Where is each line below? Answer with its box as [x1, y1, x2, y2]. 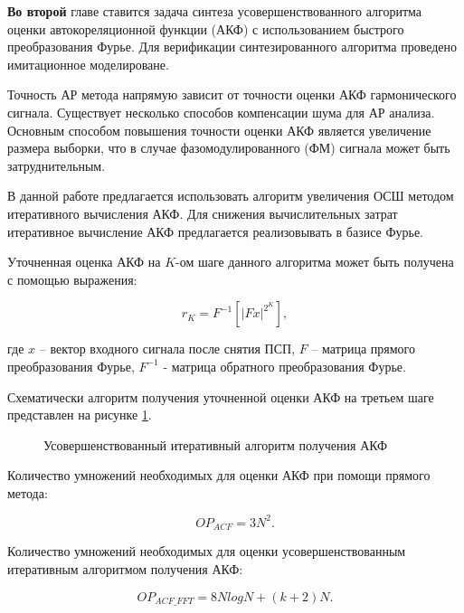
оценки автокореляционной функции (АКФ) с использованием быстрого [7, 19, 404, 38]
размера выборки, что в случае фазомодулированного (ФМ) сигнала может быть [7, 138, 450, 157]
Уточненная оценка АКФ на [7, 252, 161, 271]
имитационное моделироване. [7, 54, 169, 73]
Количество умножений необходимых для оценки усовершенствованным [7, 542, 406, 561]
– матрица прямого [311, 339, 416, 358]
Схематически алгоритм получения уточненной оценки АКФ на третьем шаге [7, 387, 434, 406]
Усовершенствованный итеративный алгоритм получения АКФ [43, 435, 388, 454]
